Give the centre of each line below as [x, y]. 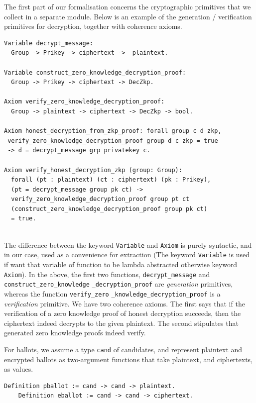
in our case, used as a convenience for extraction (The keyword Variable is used [127, 254]
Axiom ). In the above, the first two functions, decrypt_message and [107, 274]
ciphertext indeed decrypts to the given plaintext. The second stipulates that [121, 323]
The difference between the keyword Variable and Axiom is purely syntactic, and [128, 245]
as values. [19, 369]
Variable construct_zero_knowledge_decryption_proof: [95, 72]
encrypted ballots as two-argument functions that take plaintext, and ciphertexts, [128, 359]
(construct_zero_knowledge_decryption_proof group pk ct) [109, 209]
